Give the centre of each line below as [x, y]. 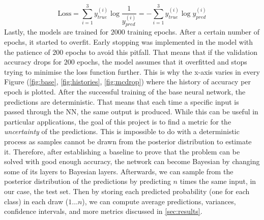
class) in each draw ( [36, 201]
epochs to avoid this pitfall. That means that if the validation [162, 52]
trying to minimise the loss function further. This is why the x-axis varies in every [132, 71]
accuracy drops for [33, 62]
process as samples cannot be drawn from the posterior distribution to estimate [128, 141]
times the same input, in [218, 181]
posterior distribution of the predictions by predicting [87, 181]
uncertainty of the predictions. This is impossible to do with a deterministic [122, 131]
